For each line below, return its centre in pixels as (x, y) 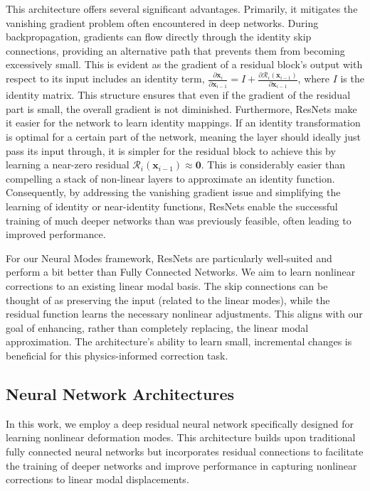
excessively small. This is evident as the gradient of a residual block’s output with (184, 64)
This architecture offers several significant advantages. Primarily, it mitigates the (182, 9)
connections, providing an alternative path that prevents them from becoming (175, 50)
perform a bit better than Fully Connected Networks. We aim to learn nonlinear (181, 272)
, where (313, 79)
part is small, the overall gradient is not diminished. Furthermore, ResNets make (181, 108)
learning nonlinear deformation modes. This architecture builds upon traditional (181, 437)
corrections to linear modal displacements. (97, 479)
